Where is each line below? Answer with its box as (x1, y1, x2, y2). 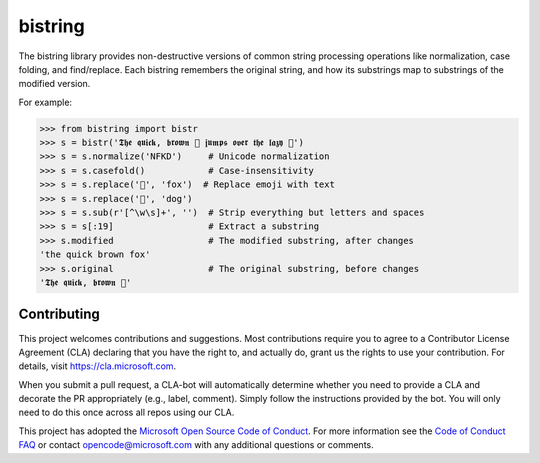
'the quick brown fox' (39, 249, 151, 260)
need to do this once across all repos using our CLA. (18, 406, 235, 419)
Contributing (18, 306, 100, 323)
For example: (18, 96, 73, 108)
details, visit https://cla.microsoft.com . (18, 360, 177, 372)
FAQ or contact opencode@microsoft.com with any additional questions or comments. (18, 439, 374, 451)
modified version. (18, 78, 91, 90)
